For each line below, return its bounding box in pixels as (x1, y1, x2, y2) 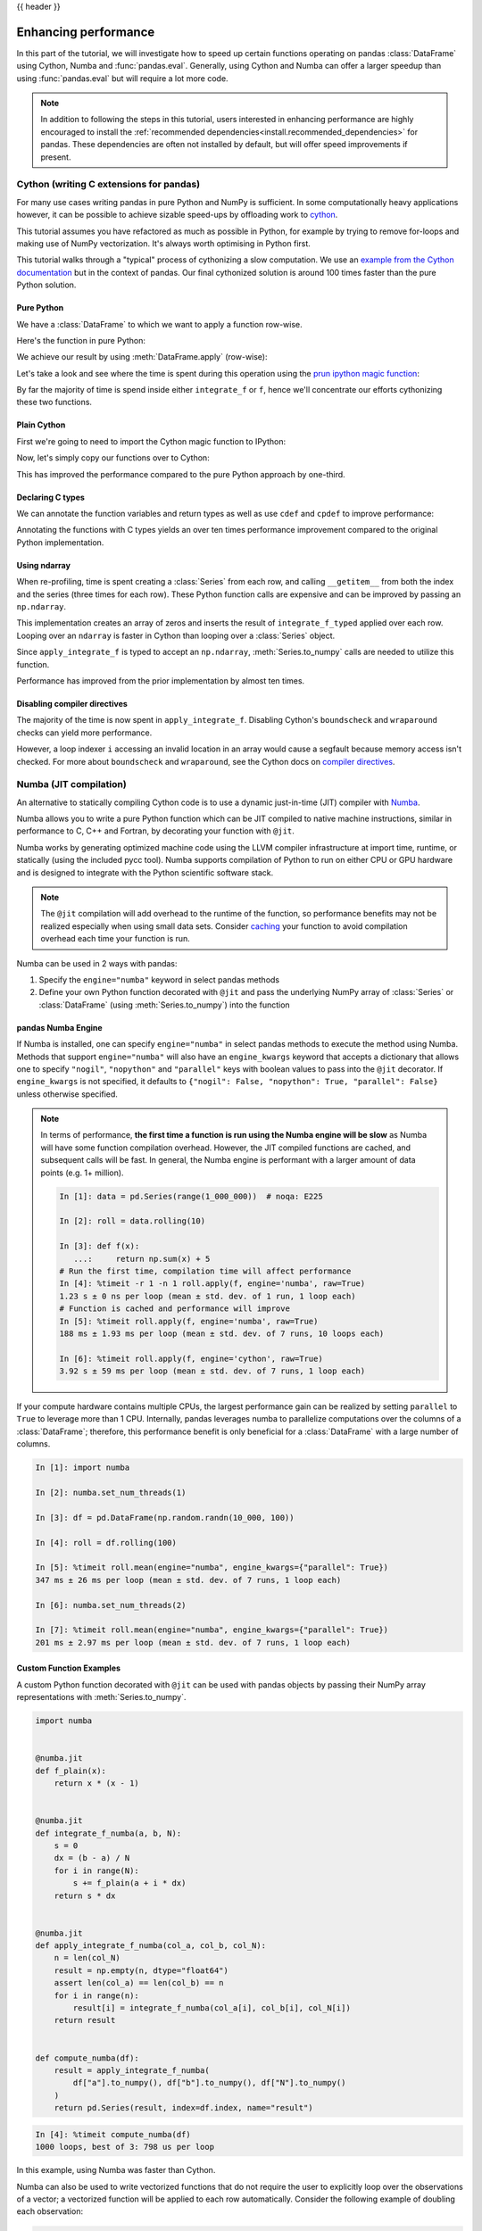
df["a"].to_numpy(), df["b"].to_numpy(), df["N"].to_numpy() (72, 2078, 346, 2088)
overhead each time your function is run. (40, 933, 191, 944)
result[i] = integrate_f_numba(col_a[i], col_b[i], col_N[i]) (72, 2003, 352, 2013)
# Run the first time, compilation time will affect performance (59, 1265, 352, 1276)
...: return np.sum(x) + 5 (72, 1254, 211, 1264)
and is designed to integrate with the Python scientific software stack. (16, 867, 274, 878)
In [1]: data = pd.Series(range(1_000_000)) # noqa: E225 (59, 1191, 323, 1201)
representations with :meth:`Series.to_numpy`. (16, 1692, 187, 1703)
